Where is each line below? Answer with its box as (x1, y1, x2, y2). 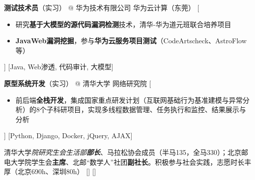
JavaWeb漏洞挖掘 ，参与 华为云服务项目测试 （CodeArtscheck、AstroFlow (15, 35, 247, 46)
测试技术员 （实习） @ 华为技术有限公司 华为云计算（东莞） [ (4, 2, 199, 12)
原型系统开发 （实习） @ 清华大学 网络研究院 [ (4, 78, 151, 88)
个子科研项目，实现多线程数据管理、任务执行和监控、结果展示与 (39, 104, 246, 115)
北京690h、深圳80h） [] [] (17, 166, 96, 177)
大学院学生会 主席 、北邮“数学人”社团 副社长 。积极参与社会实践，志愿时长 (10, 156, 245, 167)
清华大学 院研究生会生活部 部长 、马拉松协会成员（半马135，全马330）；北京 (4, 147, 241, 157)
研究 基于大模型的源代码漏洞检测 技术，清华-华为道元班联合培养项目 (15, 19, 231, 29)
